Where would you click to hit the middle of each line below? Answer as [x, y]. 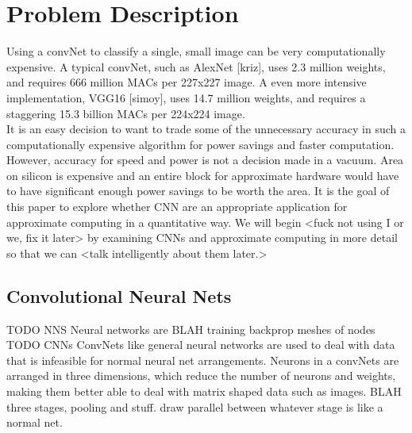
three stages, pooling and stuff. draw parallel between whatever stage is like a [195, 406]
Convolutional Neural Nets [119, 295]
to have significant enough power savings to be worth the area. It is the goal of [198, 191]
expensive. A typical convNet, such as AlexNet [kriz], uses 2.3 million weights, [196, 66]
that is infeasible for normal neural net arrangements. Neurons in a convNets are [203, 360]
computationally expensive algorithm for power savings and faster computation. [200, 144]
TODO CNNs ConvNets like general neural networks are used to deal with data [201, 345]
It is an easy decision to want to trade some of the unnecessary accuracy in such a [206, 129]
